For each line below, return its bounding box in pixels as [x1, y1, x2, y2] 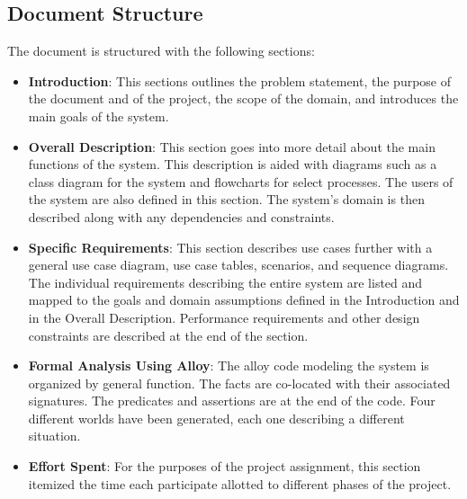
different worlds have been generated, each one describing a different [28, 408, 405, 427]
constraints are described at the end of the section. [28, 325, 309, 344]
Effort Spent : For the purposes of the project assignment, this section [28, 457, 421, 476]
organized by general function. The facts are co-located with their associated [28, 373, 451, 392]
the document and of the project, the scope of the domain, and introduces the [28, 89, 459, 108]
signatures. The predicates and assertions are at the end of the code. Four [28, 391, 436, 410]
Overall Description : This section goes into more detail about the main [28, 137, 436, 156]
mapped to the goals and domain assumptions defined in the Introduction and [28, 290, 460, 309]
